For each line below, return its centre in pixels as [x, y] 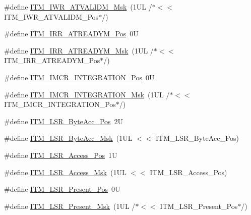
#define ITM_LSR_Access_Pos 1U [61, 155]
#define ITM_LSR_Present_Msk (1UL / [70, 206]
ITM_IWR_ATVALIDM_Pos [51, 16]
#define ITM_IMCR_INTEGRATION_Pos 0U [79, 77]
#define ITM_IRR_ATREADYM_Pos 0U [71, 34]
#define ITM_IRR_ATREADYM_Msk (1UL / [79, 50]
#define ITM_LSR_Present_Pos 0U [62, 189]
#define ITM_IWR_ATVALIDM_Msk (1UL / [78, 7]
